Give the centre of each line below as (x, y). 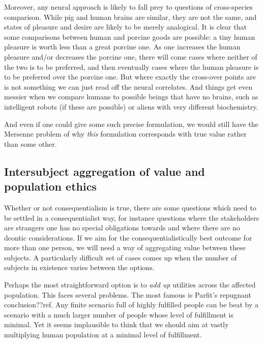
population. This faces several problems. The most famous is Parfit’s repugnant (128, 294)
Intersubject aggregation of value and (105, 171)
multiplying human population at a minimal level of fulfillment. (103, 335)
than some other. (31, 143)
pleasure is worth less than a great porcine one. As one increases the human (122, 47)
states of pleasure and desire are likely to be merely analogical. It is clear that (125, 27)
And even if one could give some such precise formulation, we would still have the (131, 124)
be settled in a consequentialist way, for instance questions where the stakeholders (132, 217)
